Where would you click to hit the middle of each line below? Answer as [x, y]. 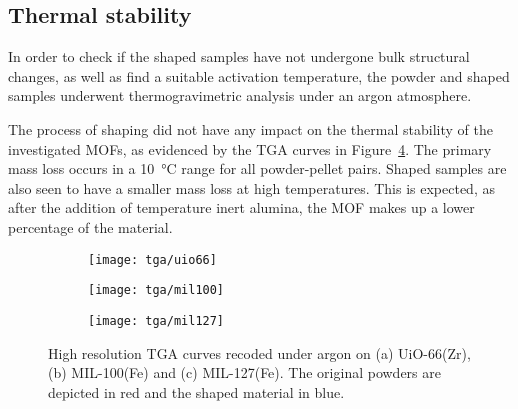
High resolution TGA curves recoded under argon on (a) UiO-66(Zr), [259, 352]
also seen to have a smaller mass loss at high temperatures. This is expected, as [251, 187]
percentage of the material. [90, 226]
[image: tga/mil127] [156, 320]
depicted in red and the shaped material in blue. [196, 391]
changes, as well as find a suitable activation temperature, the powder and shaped [259, 75]
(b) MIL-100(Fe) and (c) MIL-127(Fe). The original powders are [244, 372]
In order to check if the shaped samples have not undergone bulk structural [239, 56]
